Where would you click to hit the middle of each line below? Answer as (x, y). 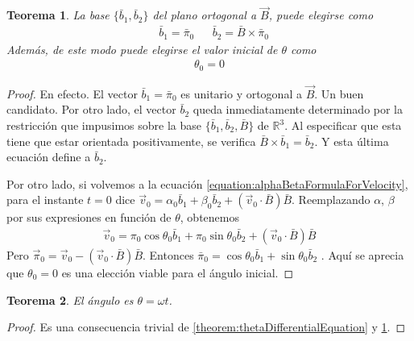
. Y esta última (352, 141)
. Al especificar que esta (343, 125)
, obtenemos (209, 217)
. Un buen (339, 93)
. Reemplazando (331, 200)
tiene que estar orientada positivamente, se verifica (131, 141)
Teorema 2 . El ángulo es (70, 299)
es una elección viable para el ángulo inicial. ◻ (178, 272)
